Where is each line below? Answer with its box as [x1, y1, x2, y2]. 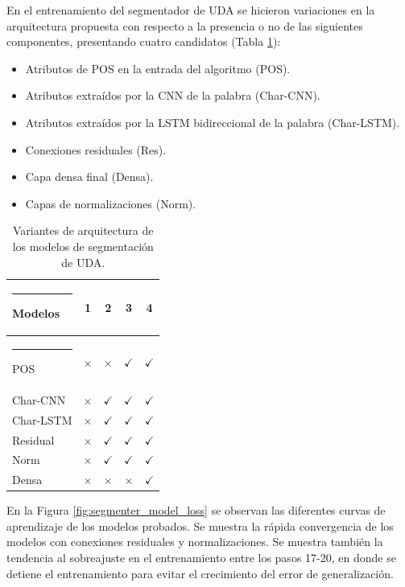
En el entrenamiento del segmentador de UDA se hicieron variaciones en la [6, 2, 375, 18]
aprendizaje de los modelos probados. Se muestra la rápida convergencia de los [6, 517, 394, 534]
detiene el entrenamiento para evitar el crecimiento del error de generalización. [6, 564, 394, 581]
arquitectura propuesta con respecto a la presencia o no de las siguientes [6, 17, 363, 34]
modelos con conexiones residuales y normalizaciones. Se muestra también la [6, 533, 383, 550]
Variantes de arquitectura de [13, 222, 154, 239]
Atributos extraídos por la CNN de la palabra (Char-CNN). [25, 87, 320, 104]
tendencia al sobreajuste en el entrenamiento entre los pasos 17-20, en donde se [6, 549, 396, 566]
